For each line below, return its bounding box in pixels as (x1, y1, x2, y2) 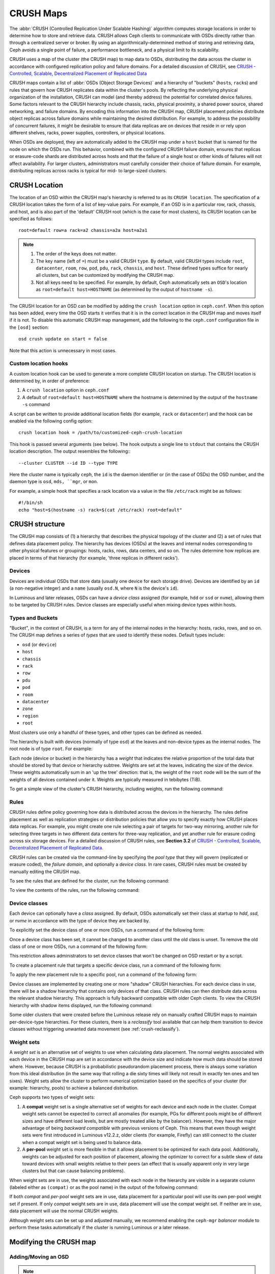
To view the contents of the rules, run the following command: (9, 887, 140, 893)
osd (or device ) (22, 641, 57, 647)
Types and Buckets (9, 614, 58, 621)
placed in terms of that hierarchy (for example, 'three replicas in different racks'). (9, 554, 179, 561)
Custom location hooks (9, 360, 68, 367)
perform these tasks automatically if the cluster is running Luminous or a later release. (9, 1225, 190, 1231)
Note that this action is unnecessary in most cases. (9, 347, 117, 354)
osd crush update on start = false (18, 336, 107, 342)
